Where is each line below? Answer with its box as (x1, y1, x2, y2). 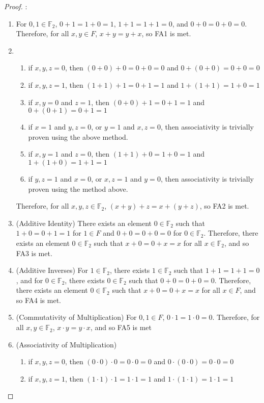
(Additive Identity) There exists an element (16, 217, 152, 228)
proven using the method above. (28, 183, 128, 194)
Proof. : (4, 1, 27, 11)
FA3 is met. (16, 247, 52, 258)
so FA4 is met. (16, 294, 62, 305)
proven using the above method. (28, 131, 128, 142)
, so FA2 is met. (199, 200, 249, 211)
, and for (16, 274, 43, 285)
